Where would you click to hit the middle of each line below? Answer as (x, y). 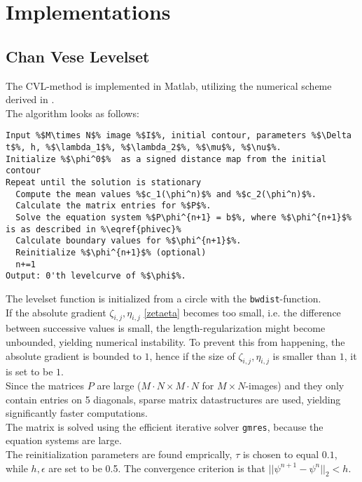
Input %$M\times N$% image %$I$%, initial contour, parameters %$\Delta (179, 136)
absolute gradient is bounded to (74, 355)
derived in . (30, 99)
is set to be (29, 371)
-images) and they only (295, 385)
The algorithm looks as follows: (72, 113)
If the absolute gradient (56, 312)
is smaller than (305, 355)
